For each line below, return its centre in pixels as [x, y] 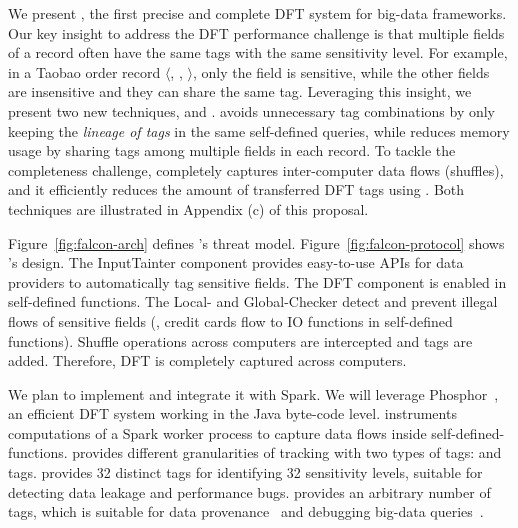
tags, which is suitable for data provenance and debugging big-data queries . [246, 511]
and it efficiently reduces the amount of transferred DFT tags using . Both [236, 189]
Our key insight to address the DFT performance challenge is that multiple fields [256, 32]
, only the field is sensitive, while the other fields [341, 71]
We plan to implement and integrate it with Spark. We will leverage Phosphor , [253, 393]
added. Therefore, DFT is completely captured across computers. [207, 360]
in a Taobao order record [84, 71]
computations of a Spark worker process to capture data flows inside [217, 432]
